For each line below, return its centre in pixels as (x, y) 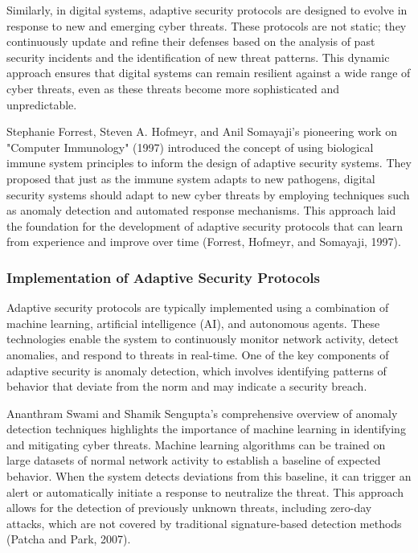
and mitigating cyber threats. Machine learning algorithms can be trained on (196, 444)
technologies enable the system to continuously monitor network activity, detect (203, 339)
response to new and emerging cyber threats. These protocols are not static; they (207, 25)
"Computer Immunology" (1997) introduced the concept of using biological (190, 147)
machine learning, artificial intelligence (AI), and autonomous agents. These (193, 323)
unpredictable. (42, 104)
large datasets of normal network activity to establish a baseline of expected (194, 460)
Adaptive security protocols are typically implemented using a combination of (198, 307)
